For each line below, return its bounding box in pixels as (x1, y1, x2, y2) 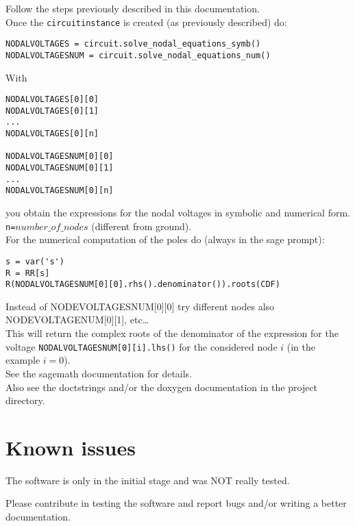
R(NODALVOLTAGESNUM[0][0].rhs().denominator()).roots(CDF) (5, 279, 280, 290)
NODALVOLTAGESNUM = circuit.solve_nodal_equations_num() (5, 50, 271, 60)
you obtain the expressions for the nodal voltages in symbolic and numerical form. (5, 205, 351, 220)
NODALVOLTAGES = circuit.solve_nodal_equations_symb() (5, 39, 261, 49)
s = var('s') (5, 256, 64, 266)
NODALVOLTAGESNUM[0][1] (5, 163, 114, 173)
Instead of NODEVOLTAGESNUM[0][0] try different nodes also (5, 299, 275, 313)
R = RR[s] (5, 268, 50, 278)
